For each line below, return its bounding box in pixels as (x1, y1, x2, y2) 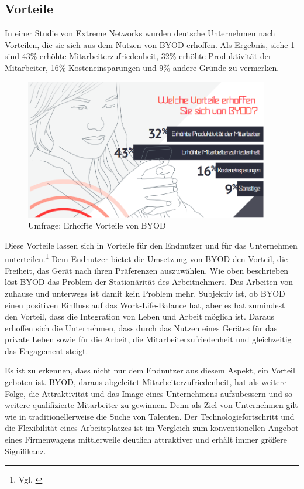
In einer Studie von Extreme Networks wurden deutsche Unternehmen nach (5, 27, 275, 39)
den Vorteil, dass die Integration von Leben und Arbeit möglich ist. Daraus (5, 310, 274, 322)
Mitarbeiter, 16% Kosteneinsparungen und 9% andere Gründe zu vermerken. (5, 61, 279, 73)
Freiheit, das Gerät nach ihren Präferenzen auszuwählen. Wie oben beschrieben (5, 264, 289, 276)
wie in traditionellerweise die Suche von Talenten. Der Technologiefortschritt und (5, 410, 295, 422)
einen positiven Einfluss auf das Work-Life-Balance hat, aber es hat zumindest (5, 298, 285, 311)
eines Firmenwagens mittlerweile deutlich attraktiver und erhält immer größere (5, 433, 287, 446)
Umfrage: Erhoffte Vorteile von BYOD (28, 219, 166, 232)
